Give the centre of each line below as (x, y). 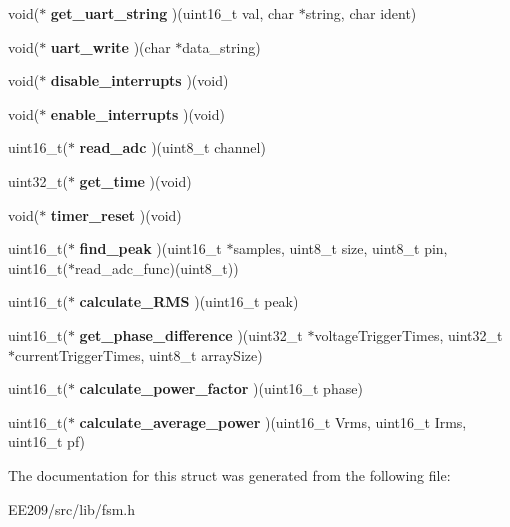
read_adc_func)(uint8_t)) (156, 267)
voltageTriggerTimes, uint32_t (408, 334)
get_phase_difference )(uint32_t (191, 334)
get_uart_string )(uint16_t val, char (172, 13)
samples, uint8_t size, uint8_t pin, (340, 248)
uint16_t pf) (47, 441)
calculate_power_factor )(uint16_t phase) (221, 388)
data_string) (221, 46)
